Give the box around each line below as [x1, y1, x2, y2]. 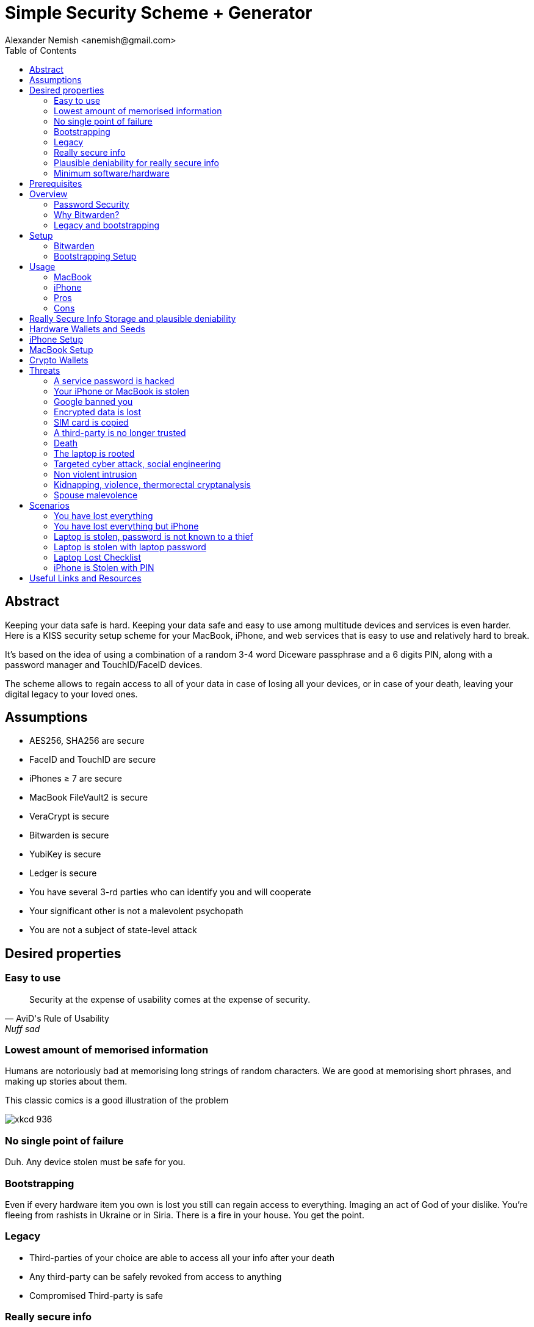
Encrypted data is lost [54, 406, 142, 417]
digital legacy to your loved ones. [5, 688, 138, 699]
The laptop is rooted [54, 448, 135, 459]
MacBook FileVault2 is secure [29, 792, 148, 803]
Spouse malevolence [54, 489, 138, 500]
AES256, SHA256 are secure [29, 735, 145, 746]
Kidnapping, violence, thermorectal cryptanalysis [54, 479, 251, 490]
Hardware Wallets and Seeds [29, 323, 145, 334]
